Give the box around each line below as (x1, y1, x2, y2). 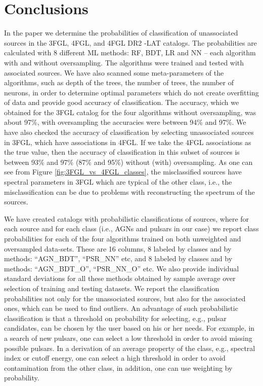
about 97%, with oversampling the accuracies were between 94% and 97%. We (4, 117, 246, 127)
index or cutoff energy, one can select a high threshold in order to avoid (4, 353, 226, 363)
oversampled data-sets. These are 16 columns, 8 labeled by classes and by (4, 243, 232, 254)
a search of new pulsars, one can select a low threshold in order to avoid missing (4, 332, 252, 343)
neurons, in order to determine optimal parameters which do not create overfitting (4, 87, 259, 97)
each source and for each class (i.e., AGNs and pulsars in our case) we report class (4, 223, 259, 234)
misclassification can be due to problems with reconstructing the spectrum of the (4, 186, 255, 197)
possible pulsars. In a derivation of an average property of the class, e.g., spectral (4, 342, 255, 353)
